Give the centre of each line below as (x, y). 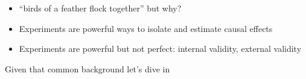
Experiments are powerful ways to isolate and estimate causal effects (146, 28)
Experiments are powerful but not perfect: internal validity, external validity (160, 49)
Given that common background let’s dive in (88, 68)
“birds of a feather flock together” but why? (100, 8)
